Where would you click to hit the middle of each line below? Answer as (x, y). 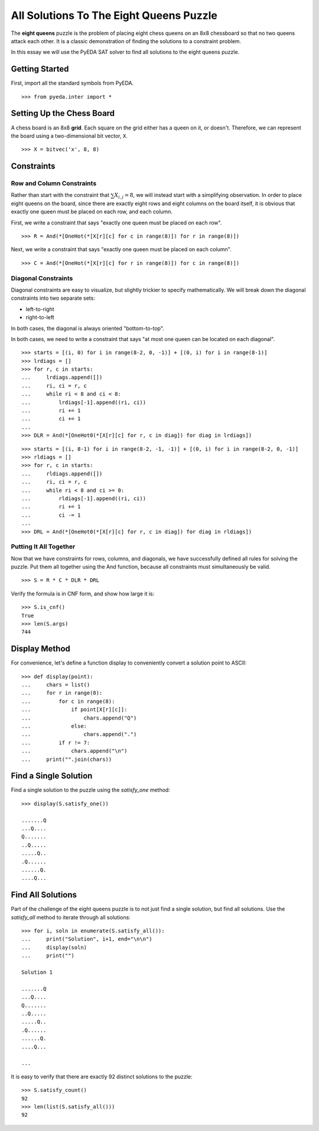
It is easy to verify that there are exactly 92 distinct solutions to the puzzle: (102, 1077)
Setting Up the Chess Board (63, 113)
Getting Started (40, 69)
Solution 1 (37, 972)
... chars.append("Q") (79, 718)
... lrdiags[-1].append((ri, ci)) (84, 402)
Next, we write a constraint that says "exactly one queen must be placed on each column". (121, 249)
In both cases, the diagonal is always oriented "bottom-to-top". (88, 328)
